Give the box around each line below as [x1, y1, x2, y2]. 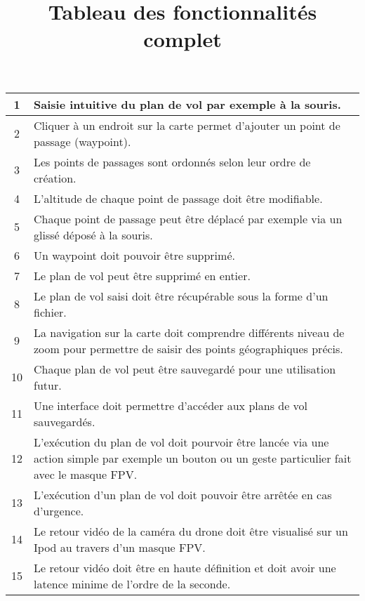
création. [34, 169, 77, 186]
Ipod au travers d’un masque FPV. [34, 539, 206, 555]
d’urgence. [34, 502, 84, 519]
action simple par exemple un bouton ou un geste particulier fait [34, 449, 352, 466]
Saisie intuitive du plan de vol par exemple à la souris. [34, 95, 341, 112]
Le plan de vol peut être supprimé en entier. [34, 267, 251, 284]
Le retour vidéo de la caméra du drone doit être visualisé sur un [34, 522, 348, 539]
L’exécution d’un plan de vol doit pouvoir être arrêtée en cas [34, 486, 332, 503]
